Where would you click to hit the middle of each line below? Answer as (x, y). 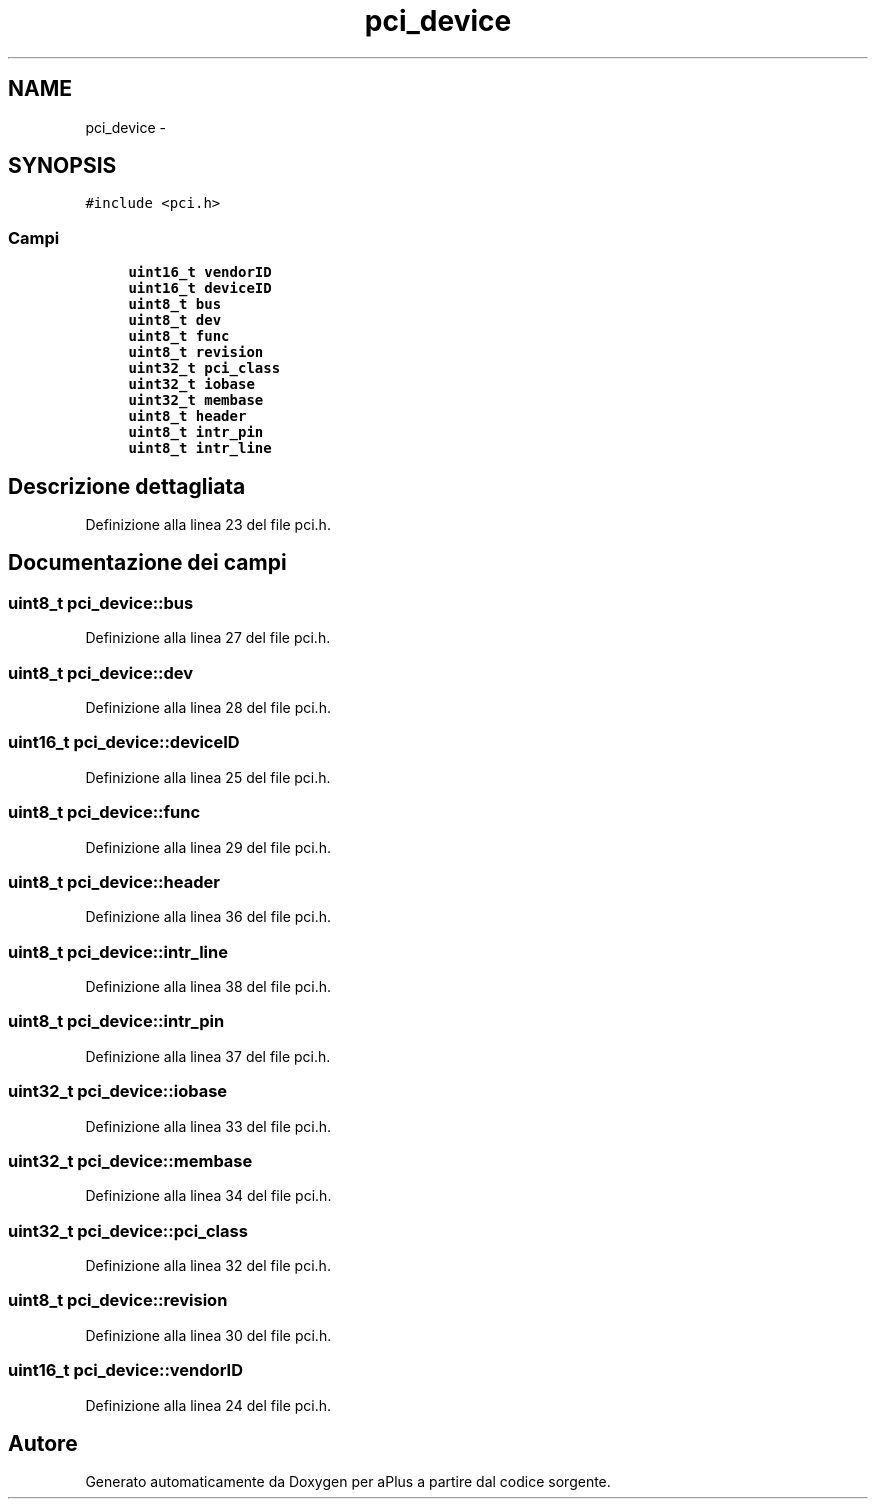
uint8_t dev (175, 320)
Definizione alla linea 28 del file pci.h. (208, 707)
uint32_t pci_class (204, 368)
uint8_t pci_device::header (114, 881)
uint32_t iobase (191, 384)
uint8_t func (179, 336)
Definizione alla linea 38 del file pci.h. (208, 986)
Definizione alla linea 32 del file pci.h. (208, 1265)
